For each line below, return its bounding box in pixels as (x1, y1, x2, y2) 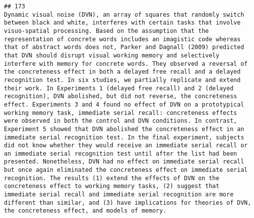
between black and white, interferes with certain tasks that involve (4, 19, 241, 27)
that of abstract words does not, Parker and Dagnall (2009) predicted (4, 44, 244, 51)
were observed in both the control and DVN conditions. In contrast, (4, 117, 237, 125)
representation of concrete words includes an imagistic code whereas (4, 35, 241, 43)
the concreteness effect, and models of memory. (4, 207, 167, 215)
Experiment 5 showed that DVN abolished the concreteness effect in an (4, 125, 244, 133)
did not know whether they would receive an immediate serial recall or (4, 142, 248, 149)
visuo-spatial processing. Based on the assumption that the (4, 27, 209, 34)
